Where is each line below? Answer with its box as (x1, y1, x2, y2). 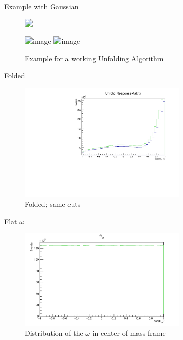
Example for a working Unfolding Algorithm (25, 53, 164, 63)
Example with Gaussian (4, 1, 79, 11)
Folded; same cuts (25, 199, 81, 209)
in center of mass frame (92, 328, 166, 338)
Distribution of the (25, 328, 83, 338)
